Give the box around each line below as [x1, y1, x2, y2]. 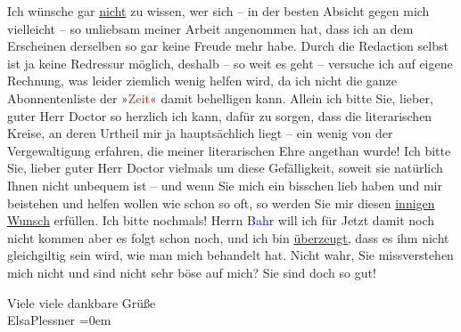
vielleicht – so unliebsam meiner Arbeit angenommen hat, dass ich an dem [7, 19, 414, 37]
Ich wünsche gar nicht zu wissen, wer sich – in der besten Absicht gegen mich [7, 2, 430, 20]
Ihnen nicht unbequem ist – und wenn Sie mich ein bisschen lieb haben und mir [7, 175, 442, 194]
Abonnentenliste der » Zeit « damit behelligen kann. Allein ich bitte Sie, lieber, [7, 88, 433, 107]
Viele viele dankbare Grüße [7, 293, 156, 312]
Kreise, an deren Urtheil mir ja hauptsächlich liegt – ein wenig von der [7, 124, 393, 142]
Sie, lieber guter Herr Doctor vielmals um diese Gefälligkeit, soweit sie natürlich [7, 158, 443, 177]
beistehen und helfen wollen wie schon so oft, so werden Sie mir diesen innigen [7, 193, 435, 212]
